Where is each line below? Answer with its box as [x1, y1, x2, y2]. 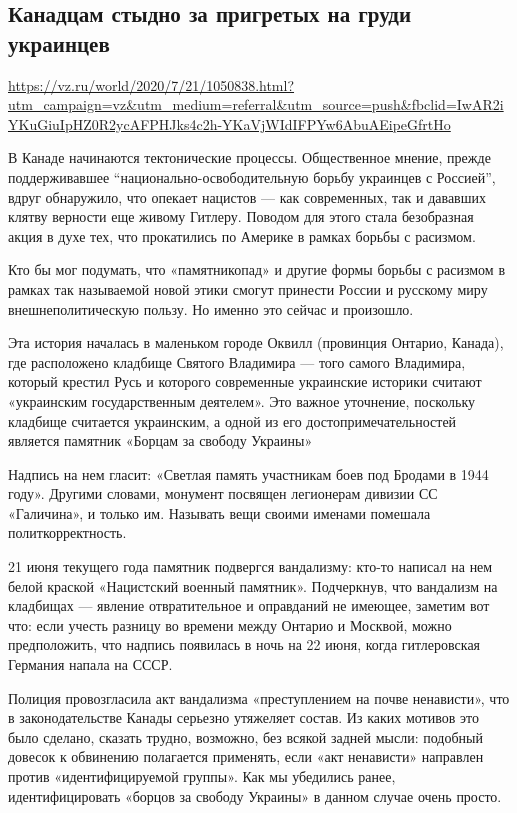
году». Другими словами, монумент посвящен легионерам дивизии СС [8, 483, 438, 504]
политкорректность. [8, 522, 127, 543]
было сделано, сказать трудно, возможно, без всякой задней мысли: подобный [8, 726, 483, 747]
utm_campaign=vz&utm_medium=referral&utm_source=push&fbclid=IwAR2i [8, 94, 504, 115]
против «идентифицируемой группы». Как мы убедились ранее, [8, 766, 396, 786]
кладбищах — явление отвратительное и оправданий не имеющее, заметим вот [8, 595, 490, 616]
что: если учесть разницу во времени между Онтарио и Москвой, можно [8, 614, 452, 635]
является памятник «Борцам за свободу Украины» [8, 430, 313, 451]
